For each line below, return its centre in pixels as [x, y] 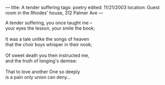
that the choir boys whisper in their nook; [49, 45]
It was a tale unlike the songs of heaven [47, 39]
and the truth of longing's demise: [41, 61]
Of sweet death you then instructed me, [47, 55]
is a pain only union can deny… [38, 77]
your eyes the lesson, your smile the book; [50, 28]
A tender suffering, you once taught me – [49, 23]
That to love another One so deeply [43, 72]
